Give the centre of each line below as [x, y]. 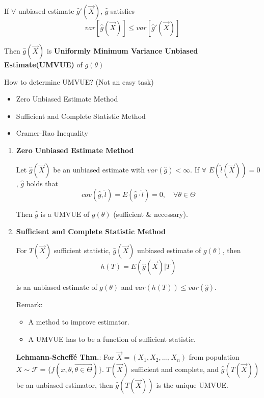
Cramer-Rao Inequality [52, 133]
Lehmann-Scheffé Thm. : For [65, 357]
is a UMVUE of [65, 214]
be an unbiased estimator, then [64, 384]
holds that [42, 183]
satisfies [123, 11]
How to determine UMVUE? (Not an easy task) [79, 81]
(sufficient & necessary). [151, 214]
